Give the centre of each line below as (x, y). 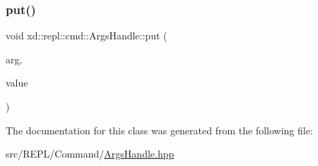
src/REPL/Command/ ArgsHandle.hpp (90, 154)
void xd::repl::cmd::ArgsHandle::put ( (87, 36)
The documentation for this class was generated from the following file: (159, 130)
